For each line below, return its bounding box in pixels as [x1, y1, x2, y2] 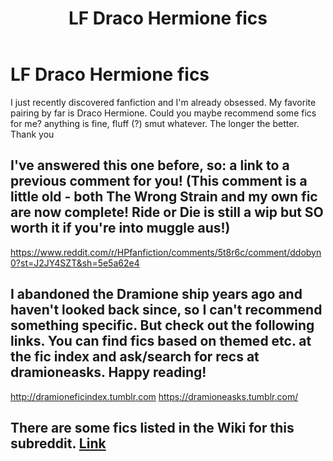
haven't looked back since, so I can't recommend [10, 302, 323, 319]
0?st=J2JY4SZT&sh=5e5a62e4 [10, 257, 140, 269]
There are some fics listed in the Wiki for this [10, 419, 295, 436]
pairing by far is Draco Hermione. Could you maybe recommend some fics [10, 107, 317, 119]
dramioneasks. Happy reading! [10, 364, 207, 381]
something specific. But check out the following [10, 317, 315, 334]
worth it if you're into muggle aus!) [10, 220, 231, 237]
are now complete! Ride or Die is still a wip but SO [10, 204, 324, 221]
